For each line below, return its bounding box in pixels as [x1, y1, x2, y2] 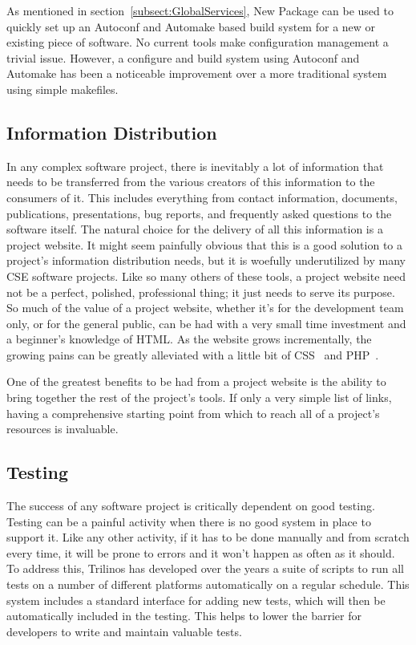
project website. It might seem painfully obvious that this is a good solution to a [6, 236, 403, 253]
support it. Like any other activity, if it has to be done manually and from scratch [6, 529, 410, 546]
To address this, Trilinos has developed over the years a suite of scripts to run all [6, 560, 404, 577]
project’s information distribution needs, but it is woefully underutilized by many [6, 252, 406, 269]
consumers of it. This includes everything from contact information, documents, [6, 189, 398, 205]
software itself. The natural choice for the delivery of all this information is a [6, 221, 383, 237]
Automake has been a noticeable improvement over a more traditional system [6, 65, 387, 82]
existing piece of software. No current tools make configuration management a [6, 34, 389, 51]
